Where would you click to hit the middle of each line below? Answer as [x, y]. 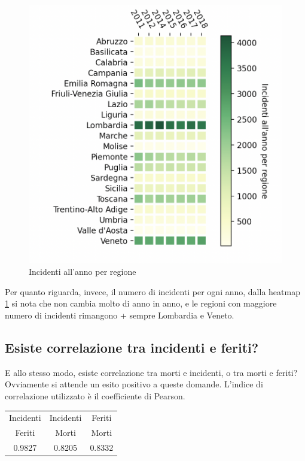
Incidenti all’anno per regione [83, 272]
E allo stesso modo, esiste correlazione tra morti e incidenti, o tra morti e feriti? [151, 372]
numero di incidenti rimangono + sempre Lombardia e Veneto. [120, 315]
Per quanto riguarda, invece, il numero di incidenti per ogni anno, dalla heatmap [152, 291]
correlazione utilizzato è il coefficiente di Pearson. [95, 395]
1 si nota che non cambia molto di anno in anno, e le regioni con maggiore [141, 303]
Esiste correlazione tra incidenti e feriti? [132, 347]
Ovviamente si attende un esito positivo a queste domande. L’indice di [134, 384]
